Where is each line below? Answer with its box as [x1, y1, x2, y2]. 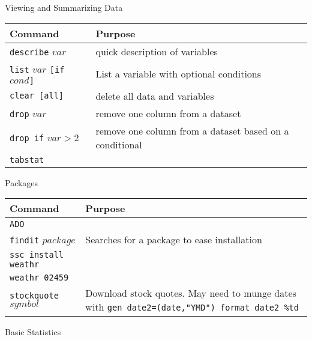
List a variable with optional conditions [95, 66, 262, 80]
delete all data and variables [95, 88, 214, 103]
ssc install [10, 250, 64, 260]
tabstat [10, 154, 44, 165]
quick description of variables [95, 44, 218, 58]
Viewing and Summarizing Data [5, 1, 123, 13]
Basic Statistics [5, 326, 61, 338]
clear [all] [10, 91, 64, 101]
